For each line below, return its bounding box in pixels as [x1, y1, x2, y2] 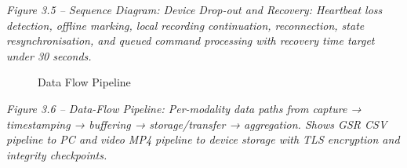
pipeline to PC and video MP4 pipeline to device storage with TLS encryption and [6, 131, 400, 148]
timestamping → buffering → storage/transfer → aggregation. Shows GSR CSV [6, 115, 387, 132]
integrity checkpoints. [6, 146, 107, 163]
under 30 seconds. [6, 47, 92, 64]
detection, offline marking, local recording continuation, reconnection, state [6, 16, 365, 33]
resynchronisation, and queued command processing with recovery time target [6, 32, 375, 49]
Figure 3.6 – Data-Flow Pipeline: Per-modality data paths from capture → [6, 100, 362, 116]
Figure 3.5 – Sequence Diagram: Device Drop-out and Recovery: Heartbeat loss [6, 2, 383, 17]
